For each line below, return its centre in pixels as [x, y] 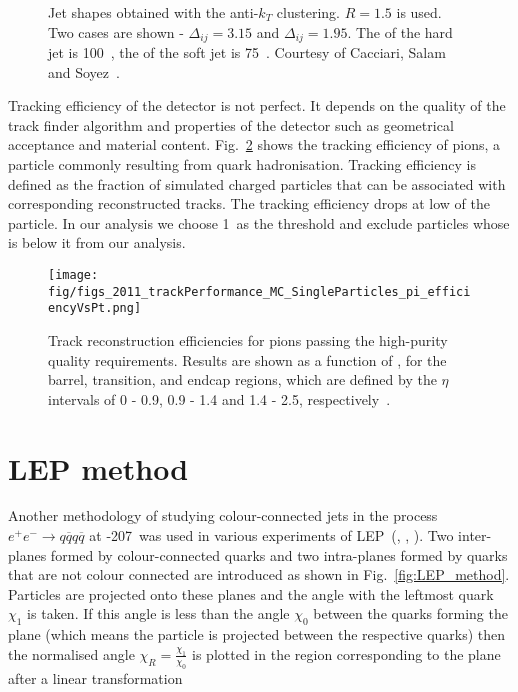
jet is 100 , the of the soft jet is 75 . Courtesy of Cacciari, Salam [247, 52]
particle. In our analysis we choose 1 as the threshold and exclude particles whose [259, 222]
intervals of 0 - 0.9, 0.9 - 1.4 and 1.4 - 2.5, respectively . [219, 398]
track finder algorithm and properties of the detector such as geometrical [231, 124]
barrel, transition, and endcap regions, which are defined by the [242, 379]
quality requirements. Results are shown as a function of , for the [247, 359]
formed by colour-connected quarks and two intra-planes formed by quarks [279, 554]
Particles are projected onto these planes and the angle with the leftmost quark [251, 593]
